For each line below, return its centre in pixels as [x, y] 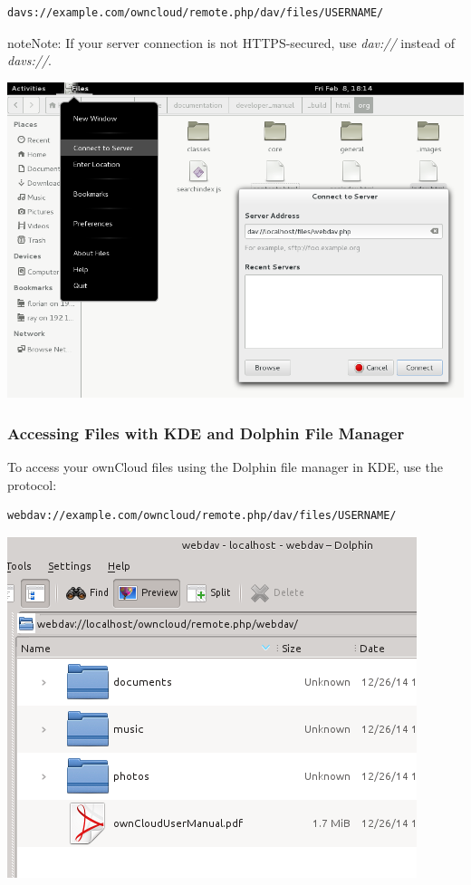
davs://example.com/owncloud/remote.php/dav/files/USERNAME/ [196, 13]
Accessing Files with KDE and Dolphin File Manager [206, 433]
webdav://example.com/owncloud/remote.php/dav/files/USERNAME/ [202, 516]
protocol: [32, 484]
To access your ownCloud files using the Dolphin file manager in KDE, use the [225, 467]
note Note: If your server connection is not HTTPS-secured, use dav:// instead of [231, 42]
